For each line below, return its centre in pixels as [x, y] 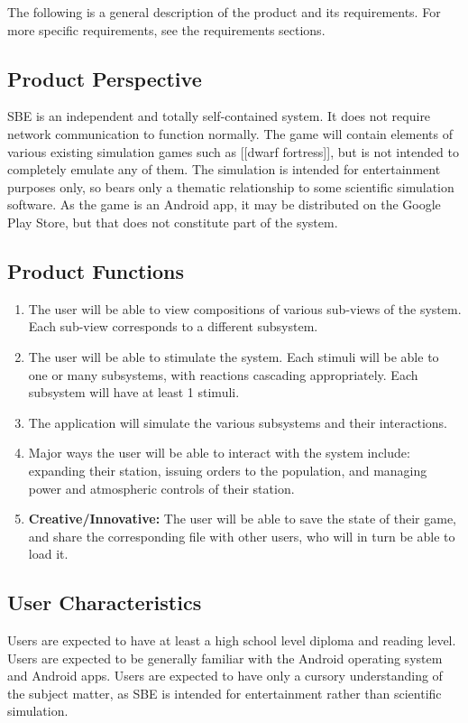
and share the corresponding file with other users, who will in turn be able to [242, 536]
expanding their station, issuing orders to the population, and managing [228, 470]
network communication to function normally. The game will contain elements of [230, 133]
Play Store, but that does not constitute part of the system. [173, 222]
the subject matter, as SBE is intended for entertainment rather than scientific [225, 693]
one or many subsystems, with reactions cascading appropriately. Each [223, 374]
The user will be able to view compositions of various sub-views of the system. [245, 308]
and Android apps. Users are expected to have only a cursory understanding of [225, 676]
